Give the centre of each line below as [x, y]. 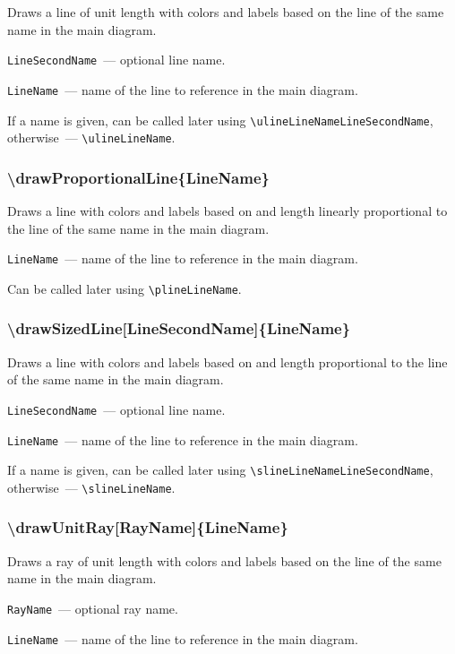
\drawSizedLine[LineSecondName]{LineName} [179, 328]
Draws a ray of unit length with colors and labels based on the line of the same [224, 560]
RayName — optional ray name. [93, 608]
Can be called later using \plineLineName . [124, 288]
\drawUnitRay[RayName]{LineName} [148, 527]
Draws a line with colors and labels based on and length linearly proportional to [227, 211]
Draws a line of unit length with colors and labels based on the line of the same [226, 12]
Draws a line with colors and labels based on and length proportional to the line [227, 361]
